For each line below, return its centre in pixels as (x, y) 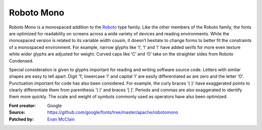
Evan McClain (61, 119)
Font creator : (22, 105)
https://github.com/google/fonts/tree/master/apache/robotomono (113, 112)
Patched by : (21, 119)
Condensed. (21, 61)
